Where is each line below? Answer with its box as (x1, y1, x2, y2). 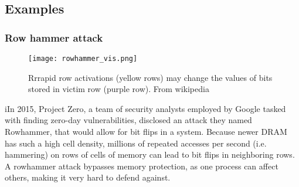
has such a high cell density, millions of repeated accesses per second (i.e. (5, 137, 267, 149)
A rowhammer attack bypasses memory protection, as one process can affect (5, 159, 278, 172)
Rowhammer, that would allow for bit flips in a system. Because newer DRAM (5, 125, 287, 138)
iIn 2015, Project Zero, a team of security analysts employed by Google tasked (5, 102, 286, 114)
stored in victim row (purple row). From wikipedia (28, 83, 209, 95)
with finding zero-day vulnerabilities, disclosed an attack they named (5, 114, 252, 126)
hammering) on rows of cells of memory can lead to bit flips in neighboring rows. (5, 148, 295, 161)
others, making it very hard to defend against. (5, 171, 171, 183)
